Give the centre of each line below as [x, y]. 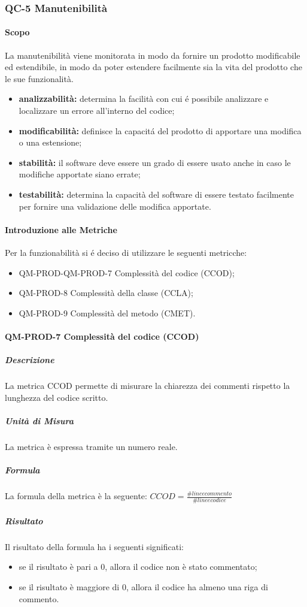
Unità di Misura [39, 420]
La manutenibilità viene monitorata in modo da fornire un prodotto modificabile [153, 55]
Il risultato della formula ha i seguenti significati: [94, 546]
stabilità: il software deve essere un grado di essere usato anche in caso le [155, 162]
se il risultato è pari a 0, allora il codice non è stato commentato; [138, 567]
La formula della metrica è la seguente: [76, 496]
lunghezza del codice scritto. [57, 397]
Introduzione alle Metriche [61, 229]
